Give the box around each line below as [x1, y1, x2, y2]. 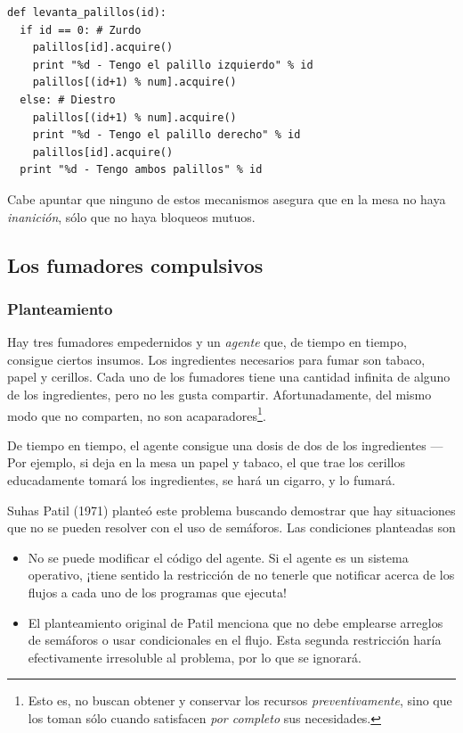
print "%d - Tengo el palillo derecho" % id [32, 128, 301, 142]
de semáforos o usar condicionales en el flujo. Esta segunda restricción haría [28, 630, 442, 649]
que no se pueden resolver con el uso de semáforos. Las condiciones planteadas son [7, 518, 456, 537]
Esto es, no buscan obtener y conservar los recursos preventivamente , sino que [28, 691, 452, 710]
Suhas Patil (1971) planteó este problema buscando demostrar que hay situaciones [7, 500, 456, 519]
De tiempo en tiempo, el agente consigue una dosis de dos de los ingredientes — [7, 435, 443, 454]
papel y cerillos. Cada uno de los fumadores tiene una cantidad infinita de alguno [7, 367, 451, 386]
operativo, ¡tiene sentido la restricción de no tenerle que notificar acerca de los [28, 565, 455, 584]
